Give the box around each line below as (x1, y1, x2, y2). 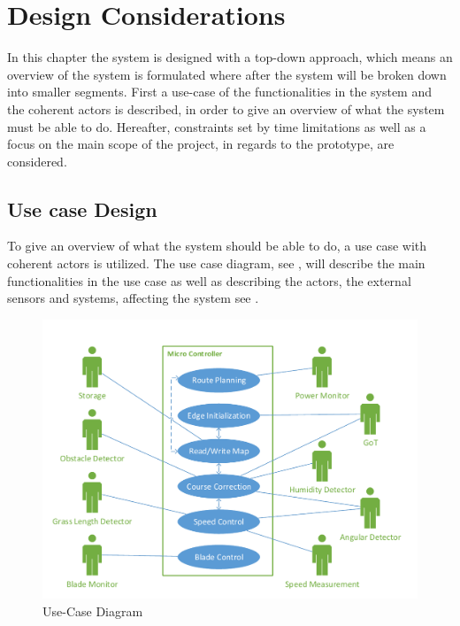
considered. (7, 151, 67, 170)
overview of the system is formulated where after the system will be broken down (7, 65, 447, 83)
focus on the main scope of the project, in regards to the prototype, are (7, 135, 395, 153)
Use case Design (7, 195, 157, 222)
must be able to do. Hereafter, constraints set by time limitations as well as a (7, 117, 426, 135)
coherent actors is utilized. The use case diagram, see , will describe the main (7, 254, 425, 273)
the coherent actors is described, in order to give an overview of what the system (7, 99, 445, 118)
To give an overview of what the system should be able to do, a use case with (7, 236, 427, 255)
